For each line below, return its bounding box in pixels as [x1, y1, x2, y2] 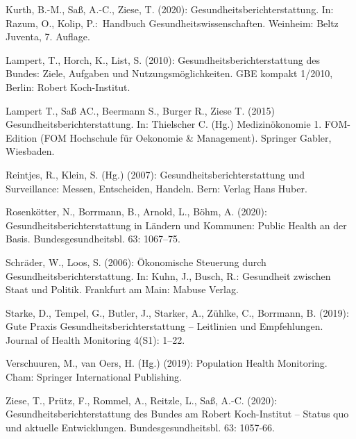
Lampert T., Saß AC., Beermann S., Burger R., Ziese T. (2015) [6, 103, 275, 117]
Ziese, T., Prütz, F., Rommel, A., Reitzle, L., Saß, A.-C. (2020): [6, 392, 278, 407]
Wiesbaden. [6, 144, 55, 158]
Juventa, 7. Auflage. [6, 29, 90, 44]
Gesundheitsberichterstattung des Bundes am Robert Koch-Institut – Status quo [6, 406, 349, 421]
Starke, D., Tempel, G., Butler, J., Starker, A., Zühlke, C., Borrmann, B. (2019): [6, 305, 349, 320]
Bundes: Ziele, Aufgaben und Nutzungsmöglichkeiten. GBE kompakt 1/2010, [6, 66, 333, 81]
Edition [6, 130, 37, 144]
